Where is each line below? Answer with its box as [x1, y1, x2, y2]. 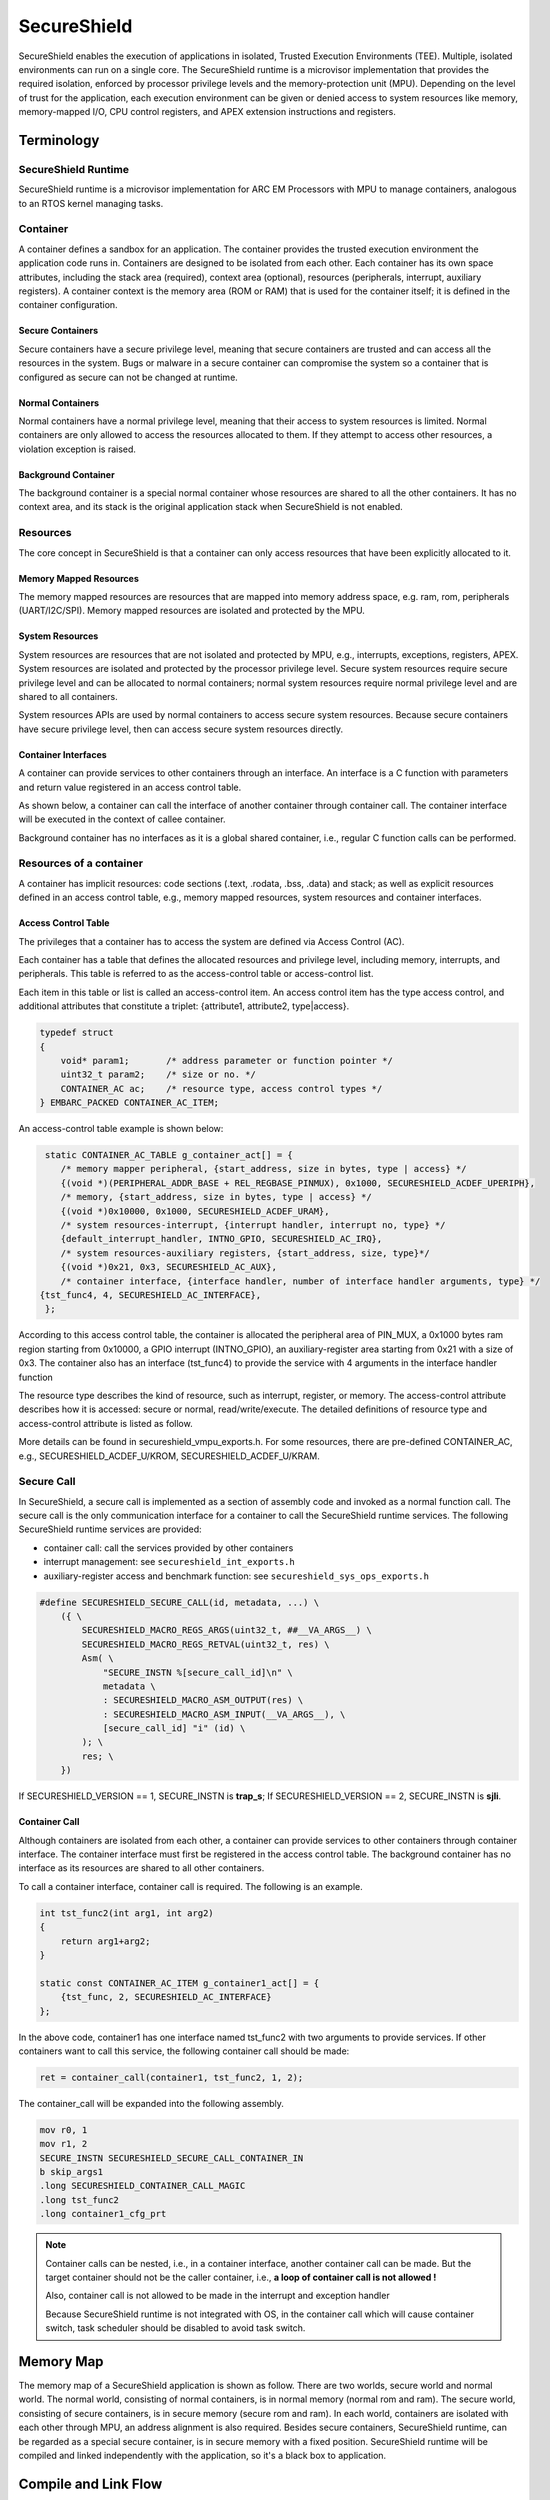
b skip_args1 [39, 2166, 104, 2178]
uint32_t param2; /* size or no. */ [60, 1069, 257, 1080]
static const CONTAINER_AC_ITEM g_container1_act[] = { [39, 1977, 320, 1989]
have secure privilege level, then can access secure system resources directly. [18, 723, 344, 735]
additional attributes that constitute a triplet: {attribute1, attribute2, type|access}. [18, 1000, 350, 1012]
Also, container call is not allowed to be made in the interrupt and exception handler [45, 2290, 390, 2302]
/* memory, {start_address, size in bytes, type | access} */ [60, 1191, 372, 1203]
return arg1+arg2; [60, 1935, 151, 1947]
